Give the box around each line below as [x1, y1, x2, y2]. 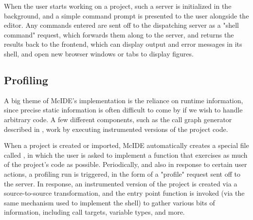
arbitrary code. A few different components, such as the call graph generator [4, 114, 232, 124]
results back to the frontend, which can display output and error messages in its [4, 39, 242, 49]
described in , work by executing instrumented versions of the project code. [4, 124, 228, 134]
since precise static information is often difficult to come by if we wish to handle [4, 105, 243, 115]
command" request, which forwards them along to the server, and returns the [4, 29, 234, 39]
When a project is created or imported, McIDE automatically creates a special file [4, 140, 249, 150]
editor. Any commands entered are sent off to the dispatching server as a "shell [4, 20, 239, 30]
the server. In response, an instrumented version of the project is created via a [4, 178, 237, 188]
